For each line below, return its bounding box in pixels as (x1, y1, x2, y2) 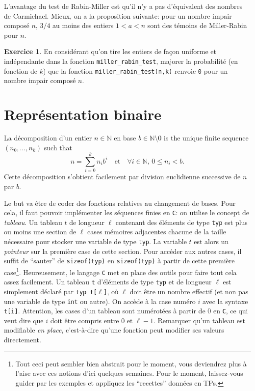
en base (114, 133, 136, 142)
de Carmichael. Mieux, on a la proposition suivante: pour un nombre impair (4, 10, 232, 21)
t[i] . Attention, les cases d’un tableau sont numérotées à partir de (4, 306, 205, 316)
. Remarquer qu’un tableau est (153, 315, 245, 325)
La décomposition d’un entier (4, 133, 92, 142)
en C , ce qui (213, 306, 248, 316)
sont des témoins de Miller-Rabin (147, 20, 247, 30)
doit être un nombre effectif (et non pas (129, 286, 249, 296)
